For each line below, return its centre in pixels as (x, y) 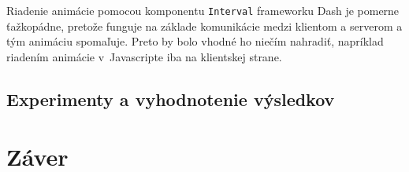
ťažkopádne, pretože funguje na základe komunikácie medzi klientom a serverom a (204, 26)
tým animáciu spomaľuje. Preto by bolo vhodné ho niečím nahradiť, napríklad (195, 41)
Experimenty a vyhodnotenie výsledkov (171, 99)
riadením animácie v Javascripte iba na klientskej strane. (144, 56)
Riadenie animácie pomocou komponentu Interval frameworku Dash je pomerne (203, 10)
